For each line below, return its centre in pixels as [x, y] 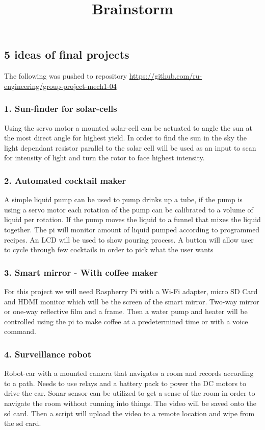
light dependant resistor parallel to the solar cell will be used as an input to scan [130, 147]
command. [20, 331]
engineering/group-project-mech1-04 [60, 86]
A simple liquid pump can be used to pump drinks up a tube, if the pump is [123, 199]
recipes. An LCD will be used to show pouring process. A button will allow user [129, 239]
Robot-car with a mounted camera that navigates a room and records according [129, 373]
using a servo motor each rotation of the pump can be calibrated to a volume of [129, 209]
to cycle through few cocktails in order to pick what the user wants [109, 249]
